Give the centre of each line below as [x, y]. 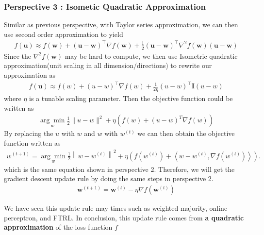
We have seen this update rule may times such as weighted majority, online [116, 208]
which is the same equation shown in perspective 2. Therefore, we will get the [119, 169]
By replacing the [29, 133]
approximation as [30, 75]
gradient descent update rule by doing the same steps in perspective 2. [109, 178]
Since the [17, 56]
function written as [32, 143]
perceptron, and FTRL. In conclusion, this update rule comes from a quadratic [124, 217]
